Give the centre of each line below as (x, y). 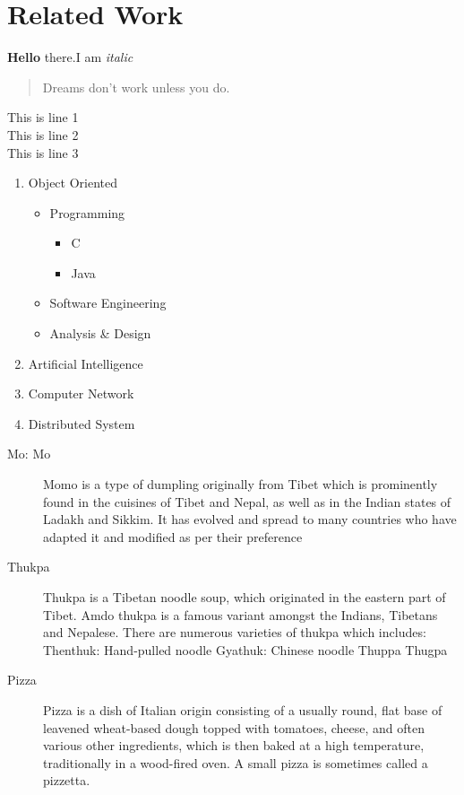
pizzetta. (67, 780)
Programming (87, 212)
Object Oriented (73, 183)
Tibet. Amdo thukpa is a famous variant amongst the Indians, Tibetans (241, 614)
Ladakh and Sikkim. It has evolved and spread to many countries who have (250, 519)
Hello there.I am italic (70, 57)
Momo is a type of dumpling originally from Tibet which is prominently (241, 484)
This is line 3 (43, 152)
